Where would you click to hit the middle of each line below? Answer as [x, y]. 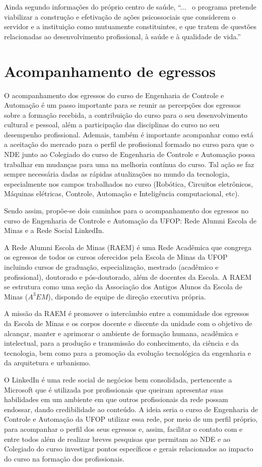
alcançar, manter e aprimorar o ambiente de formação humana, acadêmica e [121, 333]
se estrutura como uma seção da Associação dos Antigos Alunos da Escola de [123, 287]
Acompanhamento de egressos [110, 71]
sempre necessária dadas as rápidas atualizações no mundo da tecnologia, [117, 174]
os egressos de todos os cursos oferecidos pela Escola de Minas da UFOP [116, 257]
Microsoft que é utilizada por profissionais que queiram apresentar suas [114, 389]
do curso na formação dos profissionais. [64, 458]
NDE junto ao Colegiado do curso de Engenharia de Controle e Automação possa [129, 154]
